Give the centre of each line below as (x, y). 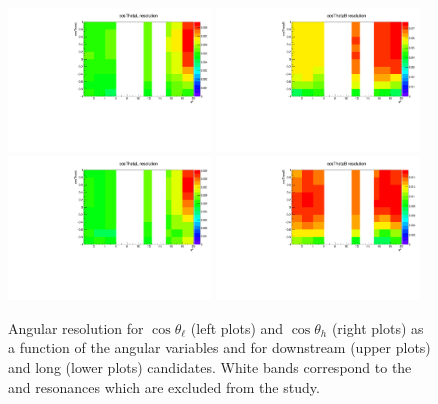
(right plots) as (377, 327)
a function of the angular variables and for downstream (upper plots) (219, 347)
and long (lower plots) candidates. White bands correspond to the (210, 367)
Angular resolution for (76, 327)
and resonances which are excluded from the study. (164, 386)
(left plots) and (237, 327)
